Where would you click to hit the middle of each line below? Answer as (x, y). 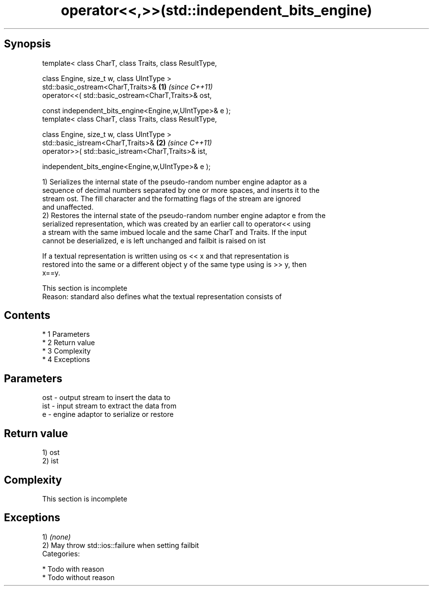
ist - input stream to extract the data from (109, 406)
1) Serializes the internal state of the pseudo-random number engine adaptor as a (174, 182)
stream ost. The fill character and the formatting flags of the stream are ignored (172, 198)
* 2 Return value (68, 343)
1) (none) (57, 537)
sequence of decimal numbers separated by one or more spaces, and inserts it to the (181, 190)
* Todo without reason (78, 577)
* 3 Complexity (66, 351)
